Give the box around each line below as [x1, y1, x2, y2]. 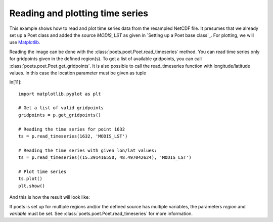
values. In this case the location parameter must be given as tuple [9, 70, 147, 76]
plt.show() [18, 183, 45, 189]
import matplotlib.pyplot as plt [18, 91, 101, 97]
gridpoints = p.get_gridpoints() [18, 112, 101, 118]
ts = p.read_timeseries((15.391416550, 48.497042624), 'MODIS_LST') [18, 155, 192, 160]
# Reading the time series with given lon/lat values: [18, 147, 157, 153]
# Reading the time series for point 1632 [18, 126, 125, 132]
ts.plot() [18, 176, 42, 182]
